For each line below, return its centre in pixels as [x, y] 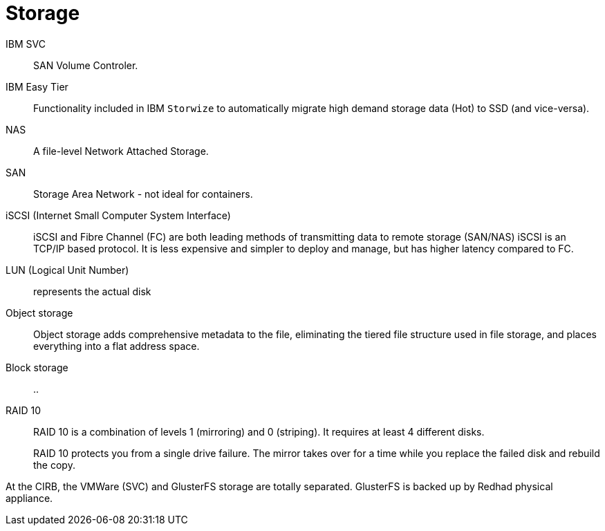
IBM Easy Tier [37, 86]
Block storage [37, 367]
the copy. [54, 465]
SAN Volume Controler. [86, 65]
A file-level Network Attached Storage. [121, 151]
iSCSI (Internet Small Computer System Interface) [118, 215]
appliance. [29, 498]
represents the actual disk [92, 291]
